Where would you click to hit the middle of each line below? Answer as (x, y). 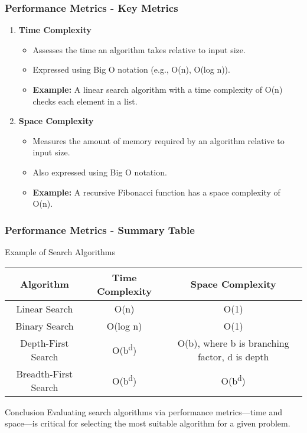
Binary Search (45, 325)
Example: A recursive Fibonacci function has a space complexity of (156, 192)
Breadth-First (45, 373)
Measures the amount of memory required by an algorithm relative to (159, 140)
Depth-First (45, 343)
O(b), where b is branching (233, 343)
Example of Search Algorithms (60, 251)
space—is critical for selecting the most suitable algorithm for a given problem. (148, 423)
